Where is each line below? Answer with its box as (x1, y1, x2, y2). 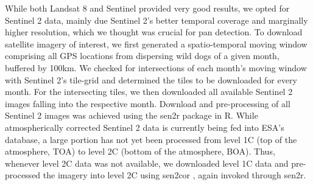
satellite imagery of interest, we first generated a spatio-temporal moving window (5, 37, 308, 50)
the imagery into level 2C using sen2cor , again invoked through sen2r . (43, 169, 306, 181)
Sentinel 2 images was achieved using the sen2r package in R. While (5, 109, 258, 122)
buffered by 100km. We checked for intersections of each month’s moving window (5, 61, 307, 74)
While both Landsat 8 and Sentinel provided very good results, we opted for (5, 2, 290, 14)
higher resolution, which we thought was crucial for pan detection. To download (5, 26, 303, 38)
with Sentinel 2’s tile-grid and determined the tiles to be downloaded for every (5, 73, 297, 86)
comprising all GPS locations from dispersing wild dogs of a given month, (5, 49, 280, 62)
